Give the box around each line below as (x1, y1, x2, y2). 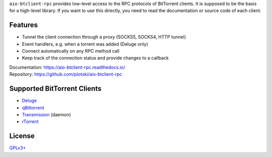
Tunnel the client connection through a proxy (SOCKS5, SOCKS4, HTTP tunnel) (22, 34, 186, 40)
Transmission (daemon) (22, 111, 72, 117)
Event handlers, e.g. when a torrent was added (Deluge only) (22, 41, 149, 47)
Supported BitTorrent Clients (9, 84, 102, 93)
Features (9, 21, 38, 30)
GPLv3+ (9, 145, 26, 151)
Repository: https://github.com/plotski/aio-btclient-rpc (9, 71, 122, 77)
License (9, 132, 35, 140)
